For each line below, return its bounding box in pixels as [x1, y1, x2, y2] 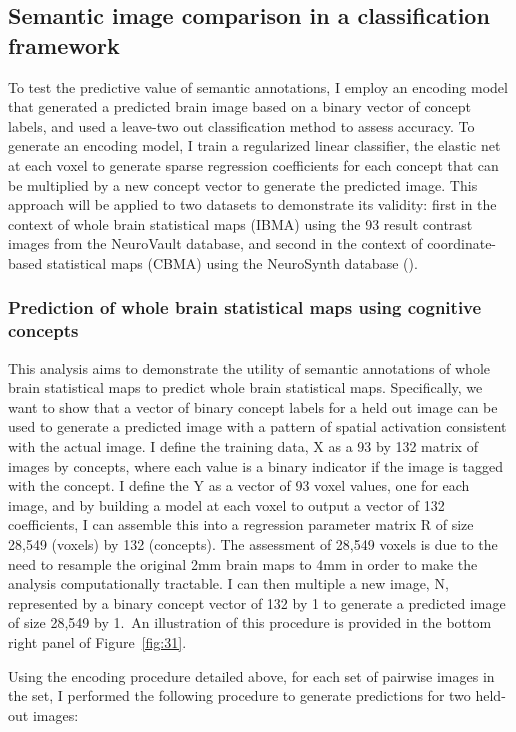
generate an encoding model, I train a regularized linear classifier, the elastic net [8, 135, 501, 156]
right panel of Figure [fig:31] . [8, 631, 187, 652]
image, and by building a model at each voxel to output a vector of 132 [8, 494, 445, 515]
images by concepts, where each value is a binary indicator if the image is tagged [8, 455, 504, 476]
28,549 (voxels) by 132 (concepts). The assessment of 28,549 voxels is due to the [8, 534, 498, 555]
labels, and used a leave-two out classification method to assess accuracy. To [8, 115, 475, 136]
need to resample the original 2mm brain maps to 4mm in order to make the [8, 553, 478, 574]
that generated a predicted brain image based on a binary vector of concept [8, 96, 472, 117]
